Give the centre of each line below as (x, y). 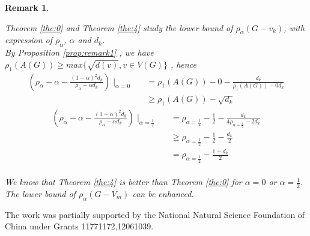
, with (294, 27)
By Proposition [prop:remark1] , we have (79, 52)
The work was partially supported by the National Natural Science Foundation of (155, 214)
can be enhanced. (163, 193)
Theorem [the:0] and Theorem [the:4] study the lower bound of (119, 27)
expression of (29, 40)
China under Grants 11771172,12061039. (79, 226)
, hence (183, 64)
